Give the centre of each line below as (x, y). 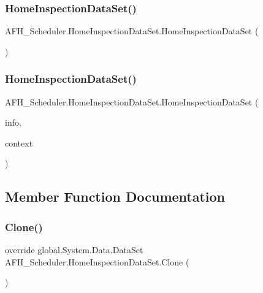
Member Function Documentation (115, 196)
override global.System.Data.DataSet (74, 249)
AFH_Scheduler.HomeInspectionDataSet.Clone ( (97, 261)
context (19, 143)
